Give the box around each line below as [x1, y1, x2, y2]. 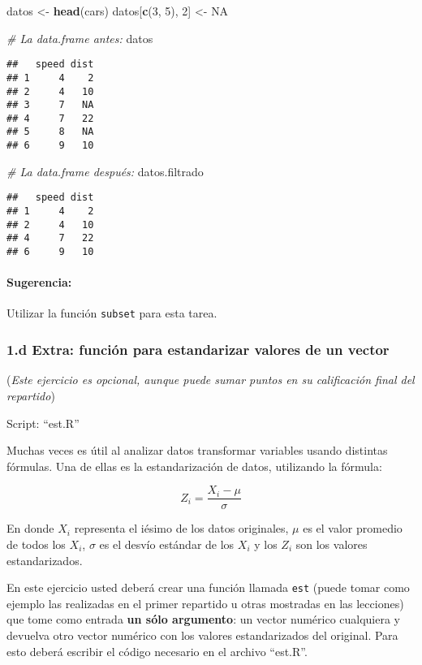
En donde [6, 520, 54, 537]
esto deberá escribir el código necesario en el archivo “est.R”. [6, 642, 308, 659]
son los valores [295, 535, 368, 552]
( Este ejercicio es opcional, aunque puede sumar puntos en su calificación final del [6, 371, 415, 388]
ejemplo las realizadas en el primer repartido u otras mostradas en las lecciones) [6, 594, 404, 611]
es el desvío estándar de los [99, 535, 235, 552]
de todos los [6, 535, 66, 552]
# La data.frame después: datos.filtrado [6, 162, 204, 179]
